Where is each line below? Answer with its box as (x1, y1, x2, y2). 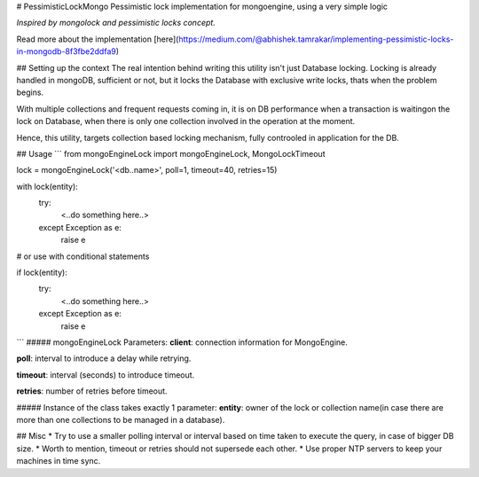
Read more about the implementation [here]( (16, 34, 179, 44)
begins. (16, 87, 44, 98)
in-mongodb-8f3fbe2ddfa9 (16, 46, 117, 57)
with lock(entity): (16, 181, 79, 192)
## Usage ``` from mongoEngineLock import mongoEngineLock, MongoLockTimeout (16, 148, 326, 159)
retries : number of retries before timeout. (16, 386, 168, 396)
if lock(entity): (16, 267, 68, 278)
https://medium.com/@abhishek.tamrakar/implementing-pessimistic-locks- (178, 34, 454, 44)
